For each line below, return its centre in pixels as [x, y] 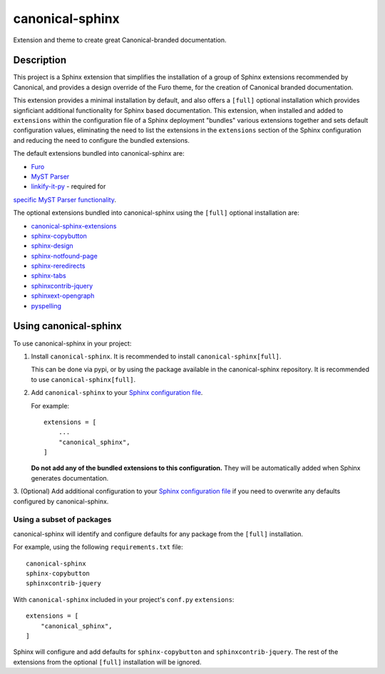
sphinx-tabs [49, 276]
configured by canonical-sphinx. [61, 501]
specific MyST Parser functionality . [65, 199]
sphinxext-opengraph [63, 296]
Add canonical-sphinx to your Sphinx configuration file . [117, 393]
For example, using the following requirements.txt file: [98, 547]
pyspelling [46, 306]
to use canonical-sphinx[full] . [83, 379]
